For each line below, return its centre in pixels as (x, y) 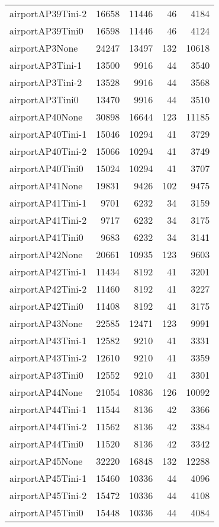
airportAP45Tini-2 (48, 495)
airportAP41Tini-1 (48, 203)
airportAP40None (46, 117)
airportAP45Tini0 (46, 512)
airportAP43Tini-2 (48, 358)
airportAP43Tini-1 (48, 340)
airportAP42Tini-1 (48, 272)
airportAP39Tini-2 (48, 13)
